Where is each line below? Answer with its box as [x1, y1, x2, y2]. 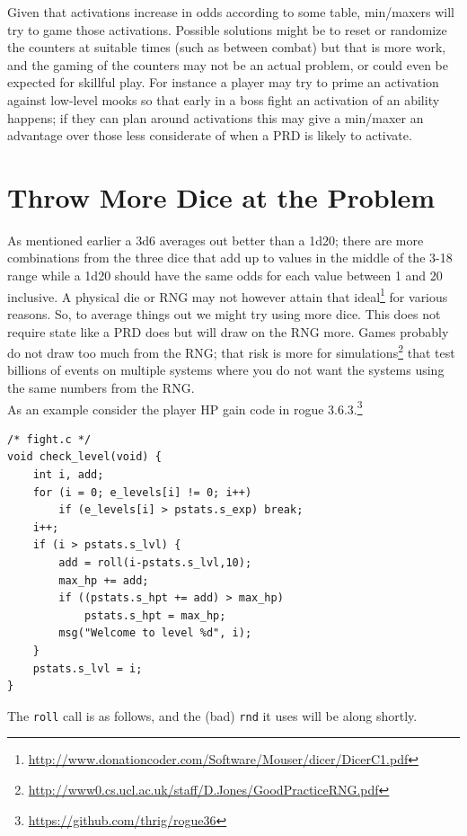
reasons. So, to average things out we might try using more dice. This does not [7, 304, 441, 323]
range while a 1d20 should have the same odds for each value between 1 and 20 [7, 266, 443, 285]
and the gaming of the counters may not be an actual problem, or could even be [7, 55, 448, 74]
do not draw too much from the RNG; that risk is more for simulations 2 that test [7, 341, 455, 361]
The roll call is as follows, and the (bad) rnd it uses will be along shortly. [7, 706, 418, 725]
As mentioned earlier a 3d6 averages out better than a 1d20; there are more [7, 230, 424, 249]
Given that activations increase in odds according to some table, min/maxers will [7, 3, 454, 21]
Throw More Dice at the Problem [7, 178, 436, 215]
